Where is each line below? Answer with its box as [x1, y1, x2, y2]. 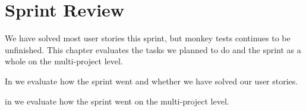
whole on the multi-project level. [5, 55, 123, 67]
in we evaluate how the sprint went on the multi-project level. [5, 94, 229, 107]
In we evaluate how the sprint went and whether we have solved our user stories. [5, 74, 298, 87]
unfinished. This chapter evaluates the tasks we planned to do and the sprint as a [5, 43, 301, 56]
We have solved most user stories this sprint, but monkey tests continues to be [5, 32, 291, 44]
